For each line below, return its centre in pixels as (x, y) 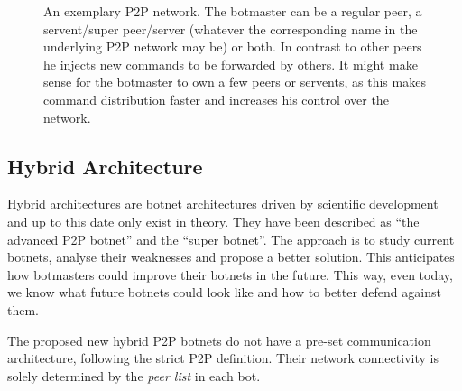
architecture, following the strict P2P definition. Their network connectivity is (223, 358)
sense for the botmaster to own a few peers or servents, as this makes (235, 82)
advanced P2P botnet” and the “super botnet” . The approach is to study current (231, 239)
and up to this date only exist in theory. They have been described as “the (213, 221)
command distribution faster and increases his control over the (216, 99)
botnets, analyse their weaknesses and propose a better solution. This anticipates (231, 257)
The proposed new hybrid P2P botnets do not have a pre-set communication (219, 340)
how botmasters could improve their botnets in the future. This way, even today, (230, 274)
